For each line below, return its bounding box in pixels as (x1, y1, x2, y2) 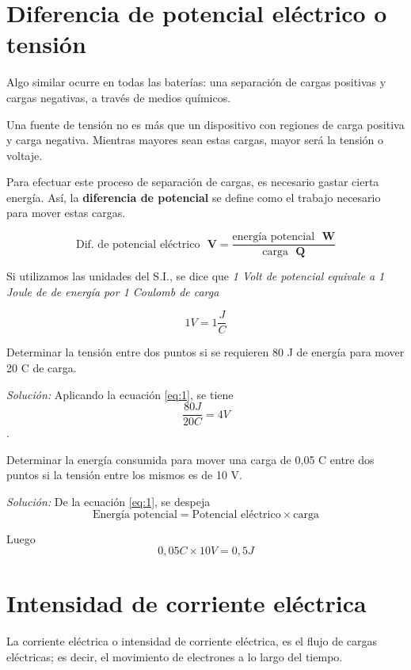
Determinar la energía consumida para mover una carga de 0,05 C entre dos (6, 451, 375, 467)
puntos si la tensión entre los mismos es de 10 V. (6, 466, 243, 483)
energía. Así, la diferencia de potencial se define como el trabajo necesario (6, 188, 381, 205)
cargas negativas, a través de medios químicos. (6, 89, 231, 105)
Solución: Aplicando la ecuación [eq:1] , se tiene (6, 386, 234, 402)
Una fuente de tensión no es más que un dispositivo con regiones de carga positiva (6, 116, 405, 132)
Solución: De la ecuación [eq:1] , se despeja (6, 493, 211, 509)
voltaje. (6, 147, 43, 163)
